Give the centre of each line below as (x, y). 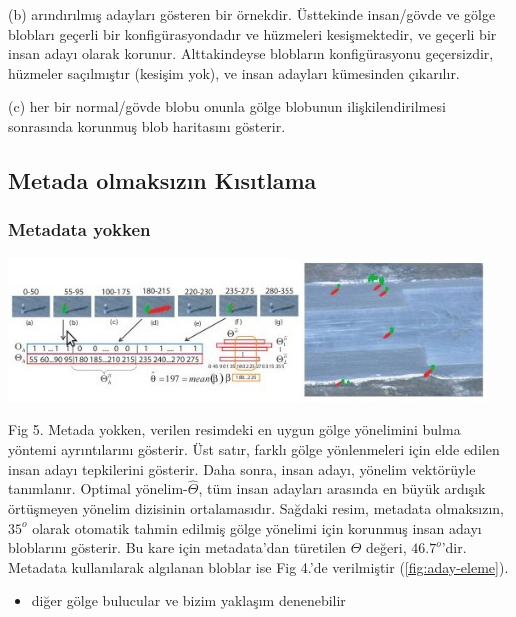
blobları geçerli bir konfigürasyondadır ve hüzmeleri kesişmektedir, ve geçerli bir (252, 33)
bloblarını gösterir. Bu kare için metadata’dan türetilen (177, 547)
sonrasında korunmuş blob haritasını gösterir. (147, 125)
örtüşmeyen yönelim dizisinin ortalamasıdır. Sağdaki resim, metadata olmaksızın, (256, 508)
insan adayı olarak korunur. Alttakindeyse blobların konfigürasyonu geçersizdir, (251, 53)
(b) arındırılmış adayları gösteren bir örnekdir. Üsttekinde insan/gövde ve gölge (252, 14)
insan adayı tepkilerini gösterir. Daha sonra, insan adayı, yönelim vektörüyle (242, 468)
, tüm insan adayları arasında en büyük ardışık (342, 488)
